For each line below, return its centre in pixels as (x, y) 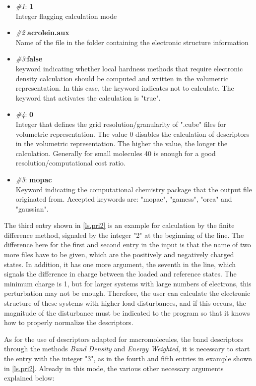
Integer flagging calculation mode (66, 16)
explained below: (29, 378)
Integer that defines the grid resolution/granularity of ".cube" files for (121, 124)
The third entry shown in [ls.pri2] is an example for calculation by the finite (119, 225)
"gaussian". (32, 208)
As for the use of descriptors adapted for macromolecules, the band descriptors (124, 339)
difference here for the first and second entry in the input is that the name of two (128, 245)
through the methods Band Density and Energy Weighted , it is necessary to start (127, 349)
